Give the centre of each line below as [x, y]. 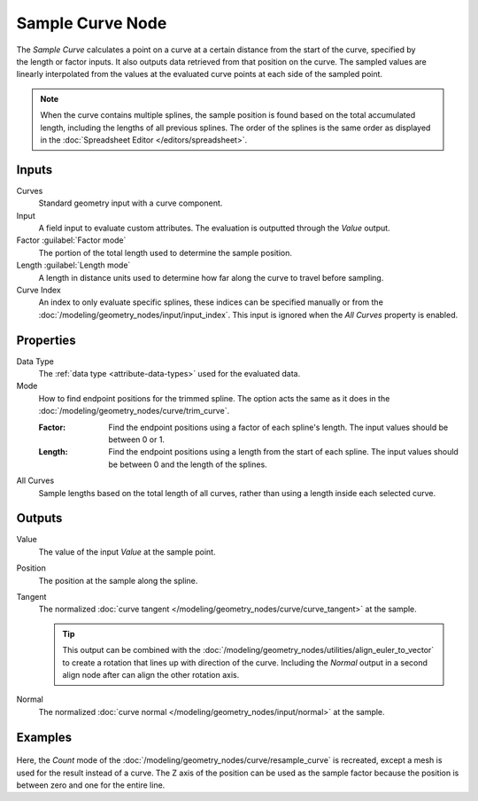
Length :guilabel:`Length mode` [73, 265]
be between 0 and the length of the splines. [188, 464]
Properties [46, 340]
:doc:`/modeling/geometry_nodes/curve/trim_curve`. [134, 411]
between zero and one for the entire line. [91, 785]
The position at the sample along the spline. [118, 580]
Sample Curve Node [92, 23]
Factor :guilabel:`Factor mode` [71, 240]
